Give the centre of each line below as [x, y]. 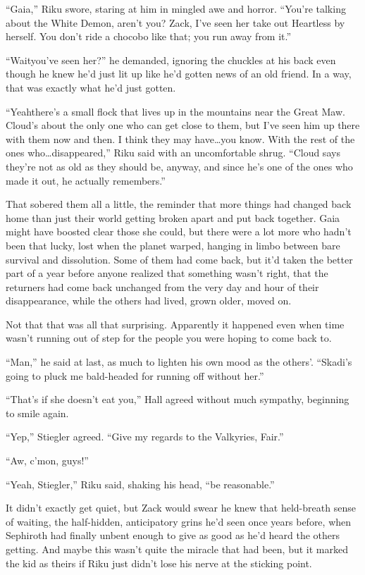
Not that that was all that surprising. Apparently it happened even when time [175, 324]
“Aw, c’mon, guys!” [47, 460]
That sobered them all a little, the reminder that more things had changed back [179, 204]
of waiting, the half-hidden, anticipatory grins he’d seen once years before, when [179, 521]
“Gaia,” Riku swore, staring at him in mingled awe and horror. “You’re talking [176, 8]
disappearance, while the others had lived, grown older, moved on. [149, 301]
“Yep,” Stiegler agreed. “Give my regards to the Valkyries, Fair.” [145, 437]
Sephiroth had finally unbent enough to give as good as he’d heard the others [173, 535]
